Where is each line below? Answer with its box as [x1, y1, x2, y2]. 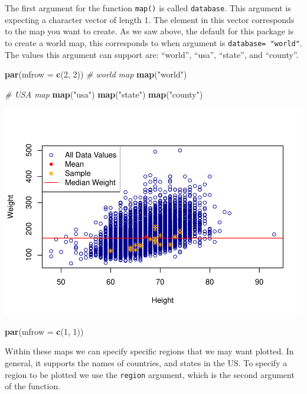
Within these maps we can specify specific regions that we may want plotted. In [5, 345, 294, 357]
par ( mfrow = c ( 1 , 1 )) [5, 325, 84, 337]
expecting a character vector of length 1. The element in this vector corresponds [5, 13, 295, 25]
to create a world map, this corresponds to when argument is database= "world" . [5, 36, 302, 49]
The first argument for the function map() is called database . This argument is [5, 2, 291, 14]
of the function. [5, 380, 61, 392]
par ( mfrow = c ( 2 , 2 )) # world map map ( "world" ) [5, 68, 187, 80]
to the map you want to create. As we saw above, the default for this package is [5, 25, 294, 37]
